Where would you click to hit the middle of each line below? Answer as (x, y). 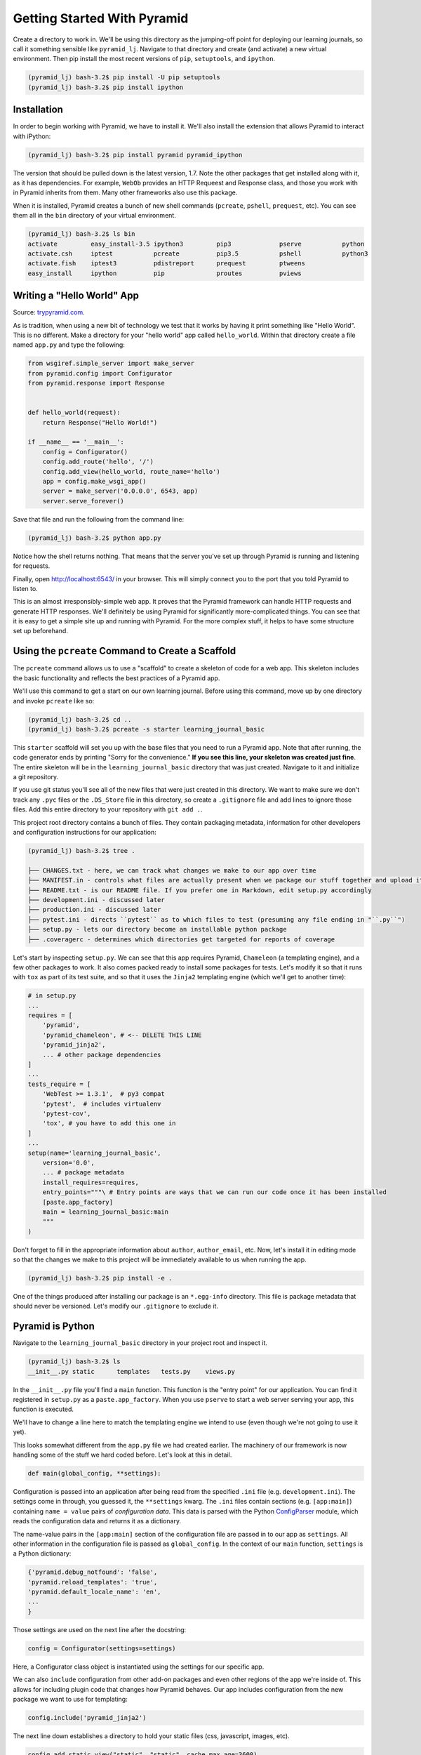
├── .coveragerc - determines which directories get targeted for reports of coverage (181, 939)
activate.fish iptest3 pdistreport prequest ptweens (166, 264)
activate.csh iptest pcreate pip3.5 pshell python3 (198, 253)
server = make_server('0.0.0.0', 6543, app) (120, 491)
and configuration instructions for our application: (85, 833)
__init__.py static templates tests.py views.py (131, 1371)
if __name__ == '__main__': (76, 442)
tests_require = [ (59, 1084)
